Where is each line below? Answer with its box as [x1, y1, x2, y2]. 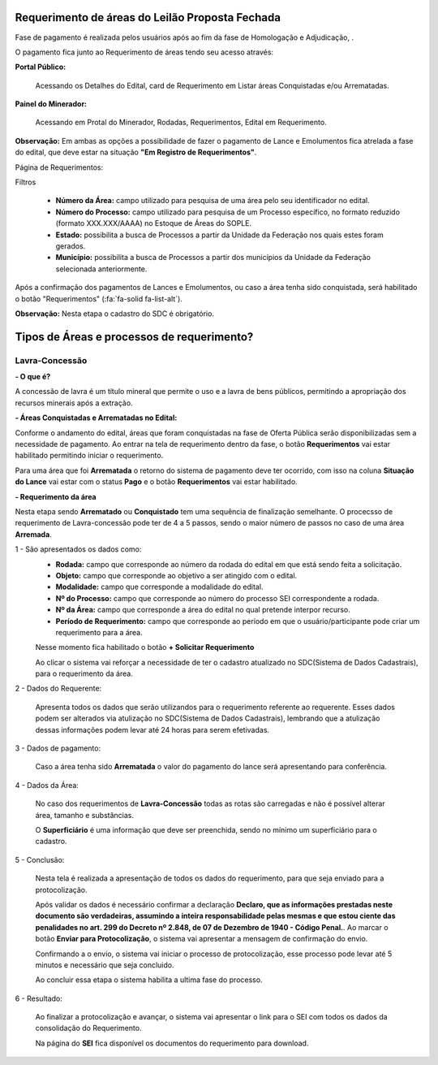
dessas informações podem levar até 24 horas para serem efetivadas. [35, 725, 270, 734]
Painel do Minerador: [15, 99, 88, 109]
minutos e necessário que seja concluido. [35, 959, 174, 970]
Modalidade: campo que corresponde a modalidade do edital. [55, 582, 264, 592]
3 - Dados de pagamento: [15, 743, 101, 753]
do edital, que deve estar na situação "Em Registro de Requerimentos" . [15, 147, 257, 158]
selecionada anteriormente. [55, 264, 148, 274]
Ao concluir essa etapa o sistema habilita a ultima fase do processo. [35, 975, 263, 985]
